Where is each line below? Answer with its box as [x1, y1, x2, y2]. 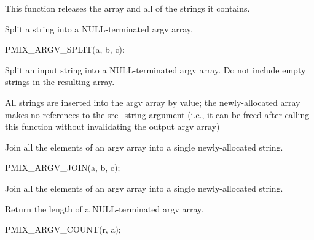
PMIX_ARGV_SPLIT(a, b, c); [5, 43, 125, 56]
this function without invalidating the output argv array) [5, 120, 220, 133]
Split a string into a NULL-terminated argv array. [5, 22, 193, 35]
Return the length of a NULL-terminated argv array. [5, 202, 204, 215]
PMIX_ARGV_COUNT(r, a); [5, 223, 121, 236]
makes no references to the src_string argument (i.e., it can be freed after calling [5, 108, 310, 121]
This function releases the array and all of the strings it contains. [5, 2, 250, 14]
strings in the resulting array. [5, 75, 115, 88]
